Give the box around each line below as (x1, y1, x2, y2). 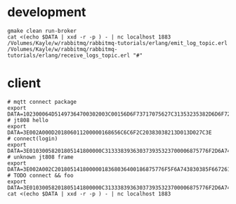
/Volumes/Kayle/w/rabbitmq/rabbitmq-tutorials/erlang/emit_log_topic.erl (7, 39, 228, 46)
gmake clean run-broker (7, 27, 77, 34)
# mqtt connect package (7, 98, 77, 105)
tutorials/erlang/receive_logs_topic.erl (7, 52, 131, 59)
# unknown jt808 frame (7, 154, 74, 161)
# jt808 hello (7, 116, 49, 123)
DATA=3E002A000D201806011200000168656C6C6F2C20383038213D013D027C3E (7, 129, 212, 136)
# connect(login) (7, 135, 58, 142)
